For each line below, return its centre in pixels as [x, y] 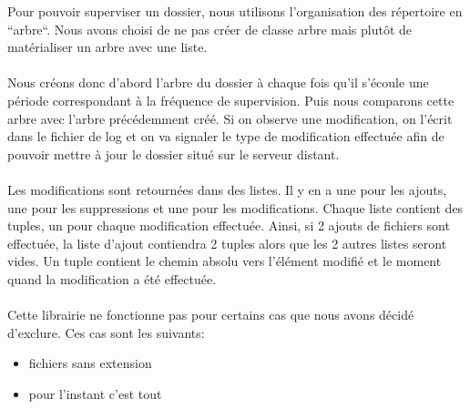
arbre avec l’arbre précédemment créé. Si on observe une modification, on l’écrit [230, 118]
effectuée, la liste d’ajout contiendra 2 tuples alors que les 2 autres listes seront [227, 243]
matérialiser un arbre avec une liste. [107, 47]
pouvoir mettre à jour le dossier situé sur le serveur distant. [174, 153]
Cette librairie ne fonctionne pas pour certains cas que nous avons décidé [211, 315]
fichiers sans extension [90, 363]
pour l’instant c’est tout [95, 393]
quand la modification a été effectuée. [112, 278]
